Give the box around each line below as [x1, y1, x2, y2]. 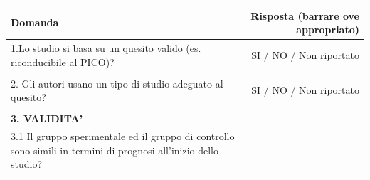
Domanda [11, 15, 59, 30]
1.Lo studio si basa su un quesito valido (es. [11, 40, 201, 55]
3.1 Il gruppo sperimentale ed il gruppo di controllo [11, 129, 235, 144]
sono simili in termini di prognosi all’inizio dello [11, 142, 219, 157]
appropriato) [296, 22, 359, 37]
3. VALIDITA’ [11, 111, 83, 126]
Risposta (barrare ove [250, 8, 359, 23]
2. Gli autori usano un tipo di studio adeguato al [11, 75, 223, 90]
